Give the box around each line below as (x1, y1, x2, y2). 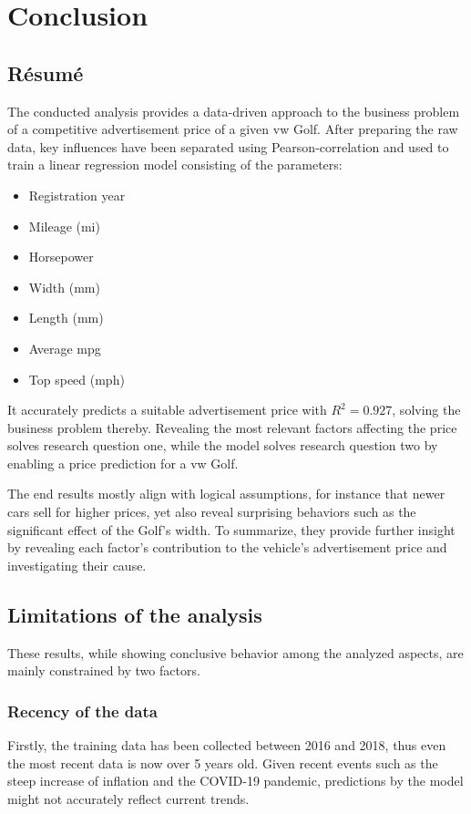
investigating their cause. (7, 555, 147, 574)
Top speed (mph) (28, 369, 125, 388)
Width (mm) (28, 277, 100, 296)
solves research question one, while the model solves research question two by (7, 436, 438, 455)
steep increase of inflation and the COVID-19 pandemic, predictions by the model (7, 771, 464, 790)
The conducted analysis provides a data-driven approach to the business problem (7, 101, 460, 120)
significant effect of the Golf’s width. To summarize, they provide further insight (7, 520, 456, 539)
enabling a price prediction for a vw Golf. (7, 453, 239, 472)
